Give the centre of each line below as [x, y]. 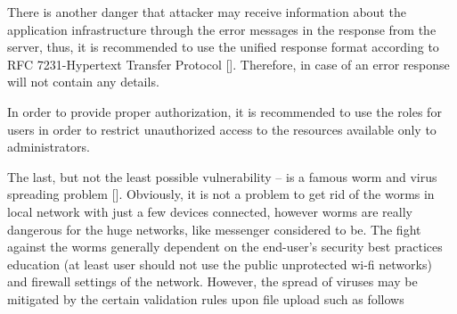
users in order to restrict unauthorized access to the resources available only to [222, 129]
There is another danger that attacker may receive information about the [207, 12]
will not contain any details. [83, 82]
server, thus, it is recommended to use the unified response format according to [223, 47]
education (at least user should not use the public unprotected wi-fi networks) [220, 264]
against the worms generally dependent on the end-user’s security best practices [225, 247]
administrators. [49, 147]
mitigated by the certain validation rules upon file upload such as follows [206, 298]
